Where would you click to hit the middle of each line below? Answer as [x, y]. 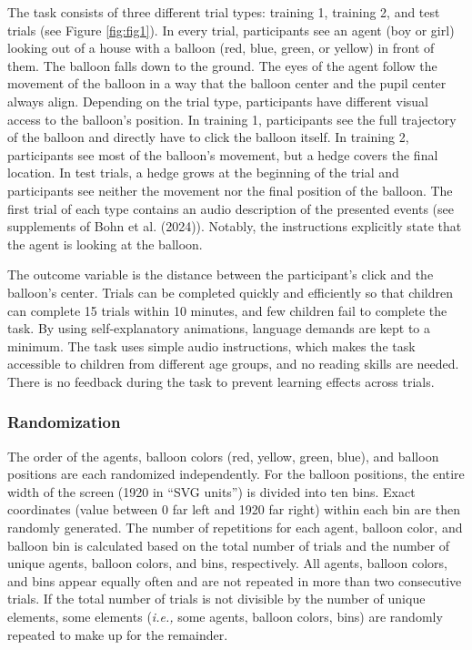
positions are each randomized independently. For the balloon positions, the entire [236, 474]
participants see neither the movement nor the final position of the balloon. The [230, 190]
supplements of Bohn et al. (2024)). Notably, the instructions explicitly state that [235, 226]
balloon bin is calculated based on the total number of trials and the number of [229, 545]
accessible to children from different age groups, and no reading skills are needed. [233, 364]
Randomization [64, 422]
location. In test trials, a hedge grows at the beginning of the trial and [203, 173]
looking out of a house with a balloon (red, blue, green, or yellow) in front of [221, 48]
